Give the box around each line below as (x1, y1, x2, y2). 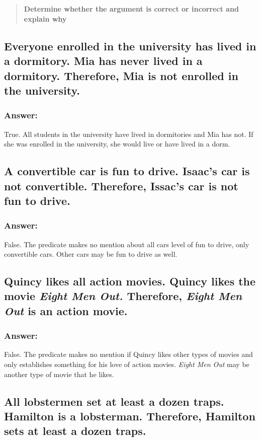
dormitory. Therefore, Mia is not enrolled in (4, 67, 238, 83)
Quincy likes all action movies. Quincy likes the (4, 273, 256, 289)
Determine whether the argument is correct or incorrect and (24, 4, 239, 14)
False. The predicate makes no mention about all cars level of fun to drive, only (4, 239, 249, 249)
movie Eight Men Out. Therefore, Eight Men (4, 288, 242, 304)
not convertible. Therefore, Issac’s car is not (4, 178, 238, 193)
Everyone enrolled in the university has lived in (4, 38, 256, 53)
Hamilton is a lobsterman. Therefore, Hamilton (4, 408, 255, 424)
